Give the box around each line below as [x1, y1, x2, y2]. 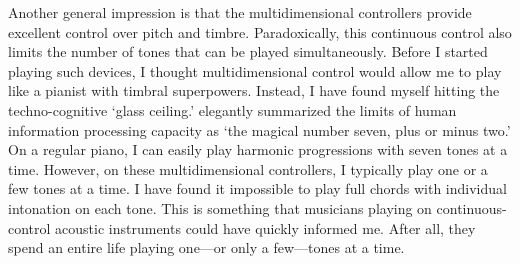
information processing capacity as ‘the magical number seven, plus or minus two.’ [8, 119, 511, 140]
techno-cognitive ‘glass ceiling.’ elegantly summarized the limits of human [8, 99, 457, 120]
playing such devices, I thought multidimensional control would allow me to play [8, 60, 502, 81]
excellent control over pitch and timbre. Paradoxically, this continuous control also [8, 21, 512, 42]
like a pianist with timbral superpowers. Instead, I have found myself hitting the [8, 80, 500, 101]
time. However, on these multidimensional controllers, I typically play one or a [8, 158, 488, 179]
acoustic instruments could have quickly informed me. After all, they [55, 217, 476, 238]
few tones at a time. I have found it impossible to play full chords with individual [8, 178, 507, 199]
